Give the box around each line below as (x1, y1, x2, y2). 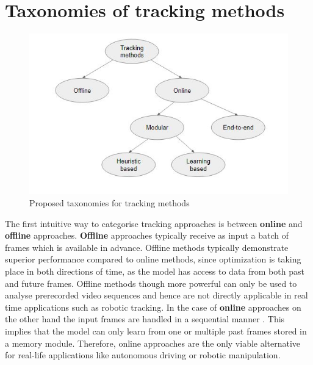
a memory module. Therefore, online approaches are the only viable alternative (5, 336, 301, 349)
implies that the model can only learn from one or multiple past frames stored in (5, 324, 307, 337)
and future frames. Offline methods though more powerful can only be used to (5, 276, 297, 289)
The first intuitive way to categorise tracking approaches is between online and (5, 217, 303, 229)
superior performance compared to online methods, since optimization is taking (5, 253, 301, 266)
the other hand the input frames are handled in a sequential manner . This (5, 313, 285, 325)
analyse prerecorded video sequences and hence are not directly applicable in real (5, 289, 308, 302)
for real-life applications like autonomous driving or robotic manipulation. (5, 349, 281, 361)
